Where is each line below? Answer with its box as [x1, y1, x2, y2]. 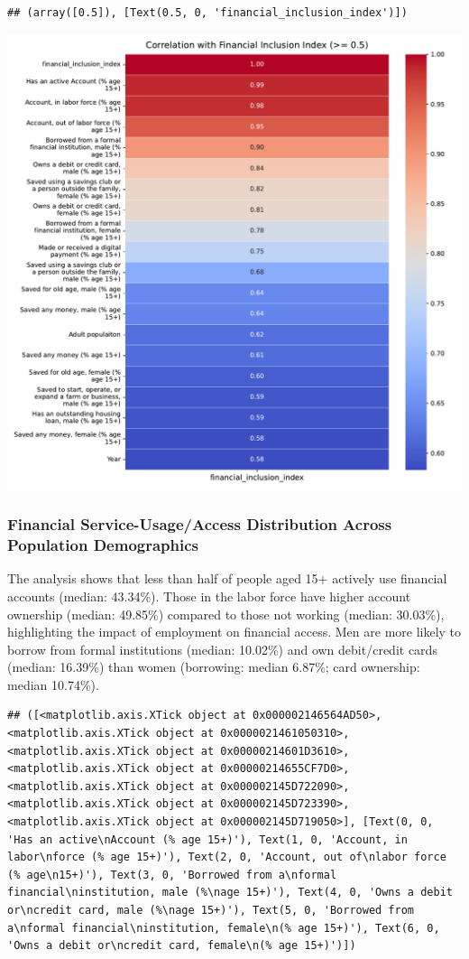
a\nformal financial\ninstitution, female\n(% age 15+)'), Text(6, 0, [7, 921, 440, 935]
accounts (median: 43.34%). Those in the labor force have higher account [7, 586, 411, 605]
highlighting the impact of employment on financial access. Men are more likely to [7, 622, 462, 641]
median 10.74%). [7, 675, 99, 694]
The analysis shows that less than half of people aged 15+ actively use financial [7, 569, 447, 588]
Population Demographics [7, 534, 199, 556]
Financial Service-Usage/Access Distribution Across [7, 513, 392, 535]
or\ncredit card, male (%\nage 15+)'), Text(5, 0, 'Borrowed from [7, 904, 415, 917]
